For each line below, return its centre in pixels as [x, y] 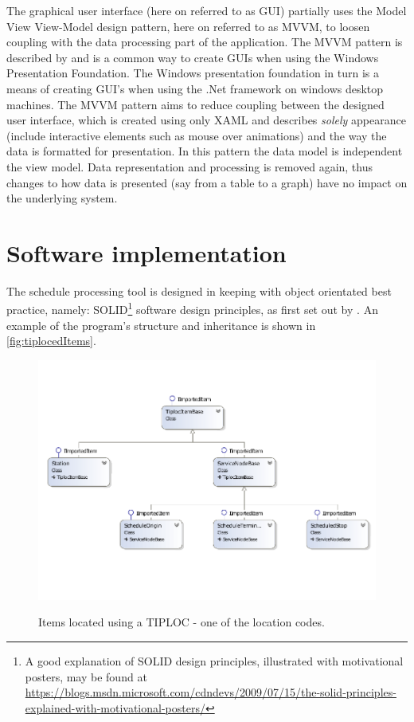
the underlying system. [62, 198]
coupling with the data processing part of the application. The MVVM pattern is [205, 42]
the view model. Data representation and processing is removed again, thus [189, 166]
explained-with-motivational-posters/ [115, 707]
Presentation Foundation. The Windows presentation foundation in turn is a [193, 73]
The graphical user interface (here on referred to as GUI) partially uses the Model [207, 10]
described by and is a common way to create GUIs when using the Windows [193, 57]
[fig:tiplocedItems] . [51, 341]
